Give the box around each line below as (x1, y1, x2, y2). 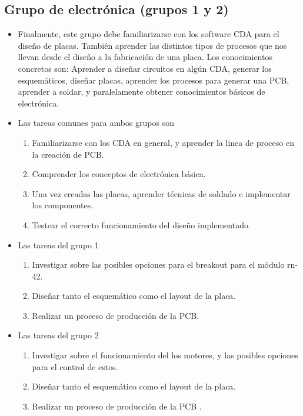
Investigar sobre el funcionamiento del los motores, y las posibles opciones (32, 349, 298, 361)
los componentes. (32, 199, 94, 211)
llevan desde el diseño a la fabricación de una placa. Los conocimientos (18, 51, 272, 63)
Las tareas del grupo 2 (18, 329, 99, 341)
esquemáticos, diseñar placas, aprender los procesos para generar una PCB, (18, 74, 289, 86)
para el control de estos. (32, 360, 118, 372)
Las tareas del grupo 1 (18, 238, 99, 251)
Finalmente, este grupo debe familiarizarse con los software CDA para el (18, 28, 279, 40)
